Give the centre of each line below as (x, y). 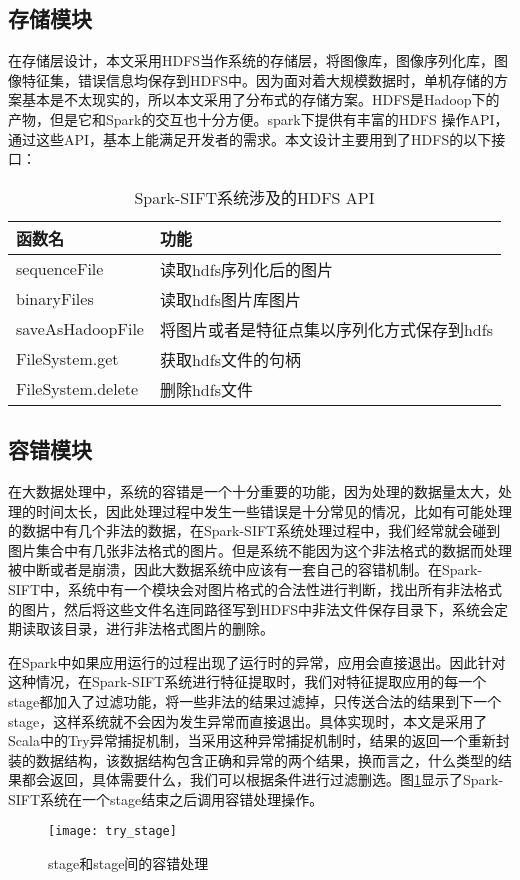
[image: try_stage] (112, 831)
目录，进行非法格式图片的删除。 (168, 628)
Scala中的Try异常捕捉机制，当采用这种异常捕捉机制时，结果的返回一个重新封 (259, 740)
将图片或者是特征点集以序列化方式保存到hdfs (326, 329)
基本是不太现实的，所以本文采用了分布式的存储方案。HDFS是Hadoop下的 (260, 99)
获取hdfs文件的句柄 (230, 359)
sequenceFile (60, 269)
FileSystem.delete (77, 389)
